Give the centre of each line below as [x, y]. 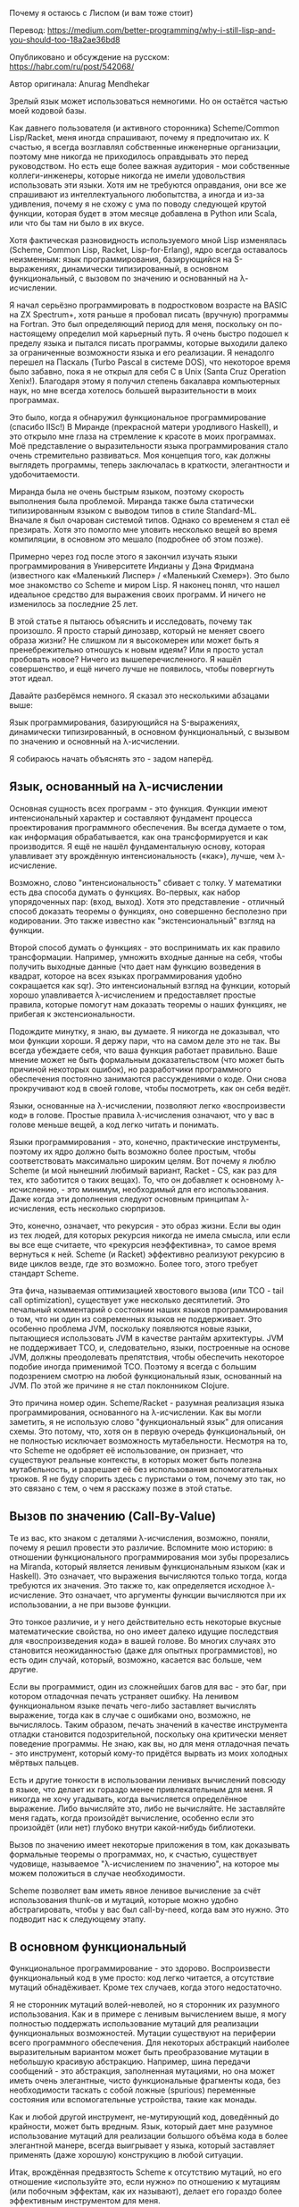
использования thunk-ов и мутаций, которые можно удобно [124, 1900]
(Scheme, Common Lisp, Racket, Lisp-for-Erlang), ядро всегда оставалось [149, 250]
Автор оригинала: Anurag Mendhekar [79, 84]
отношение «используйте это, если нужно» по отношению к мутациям [145, 2182]
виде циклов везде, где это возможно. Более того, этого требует [134, 1263]
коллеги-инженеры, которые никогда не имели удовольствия [127, 175]
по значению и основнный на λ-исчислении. [95, 741]
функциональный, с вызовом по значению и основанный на [124, 278]
